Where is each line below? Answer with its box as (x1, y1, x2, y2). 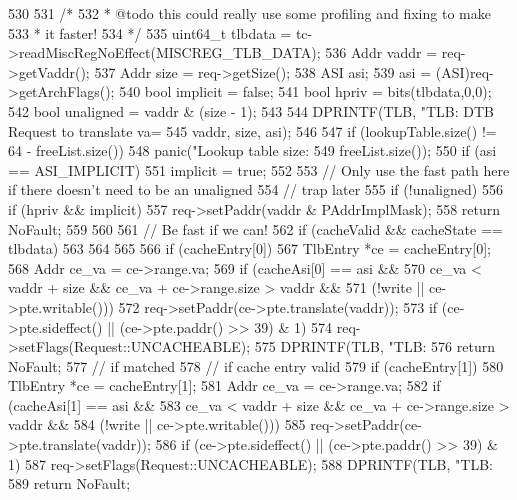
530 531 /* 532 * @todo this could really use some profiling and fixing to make (8, 3, 491, 23)
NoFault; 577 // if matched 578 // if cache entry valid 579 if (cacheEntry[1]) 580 (8, 355, 504, 376)
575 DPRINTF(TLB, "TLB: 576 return (254, 336, 495, 357)
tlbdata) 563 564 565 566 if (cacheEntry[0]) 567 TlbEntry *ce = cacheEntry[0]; (8, 238, 491, 259)
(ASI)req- (435, 61, 494, 82)
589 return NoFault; (8, 473, 131, 494)
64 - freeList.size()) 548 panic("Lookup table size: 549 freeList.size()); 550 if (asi (8, 140, 497, 161)
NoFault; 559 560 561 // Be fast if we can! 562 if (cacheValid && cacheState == (8, 218, 503, 239)
